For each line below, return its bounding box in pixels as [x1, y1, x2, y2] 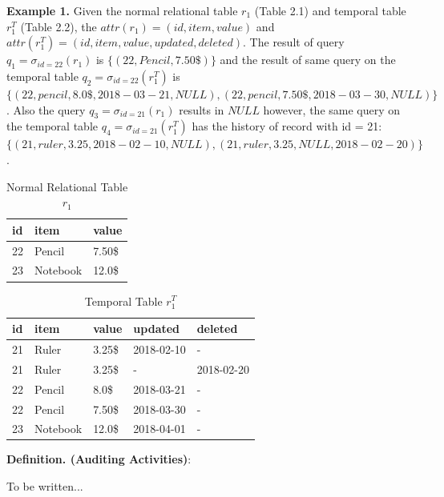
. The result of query [243, 34, 345, 50]
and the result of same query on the [220, 51, 396, 68]
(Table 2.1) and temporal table [254, 2, 406, 18]
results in [179, 101, 224, 118]
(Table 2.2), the [20, 18, 97, 34]
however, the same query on [263, 101, 401, 118]
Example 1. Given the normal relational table [6, 2, 238, 18]
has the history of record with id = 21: [192, 118, 382, 134]
